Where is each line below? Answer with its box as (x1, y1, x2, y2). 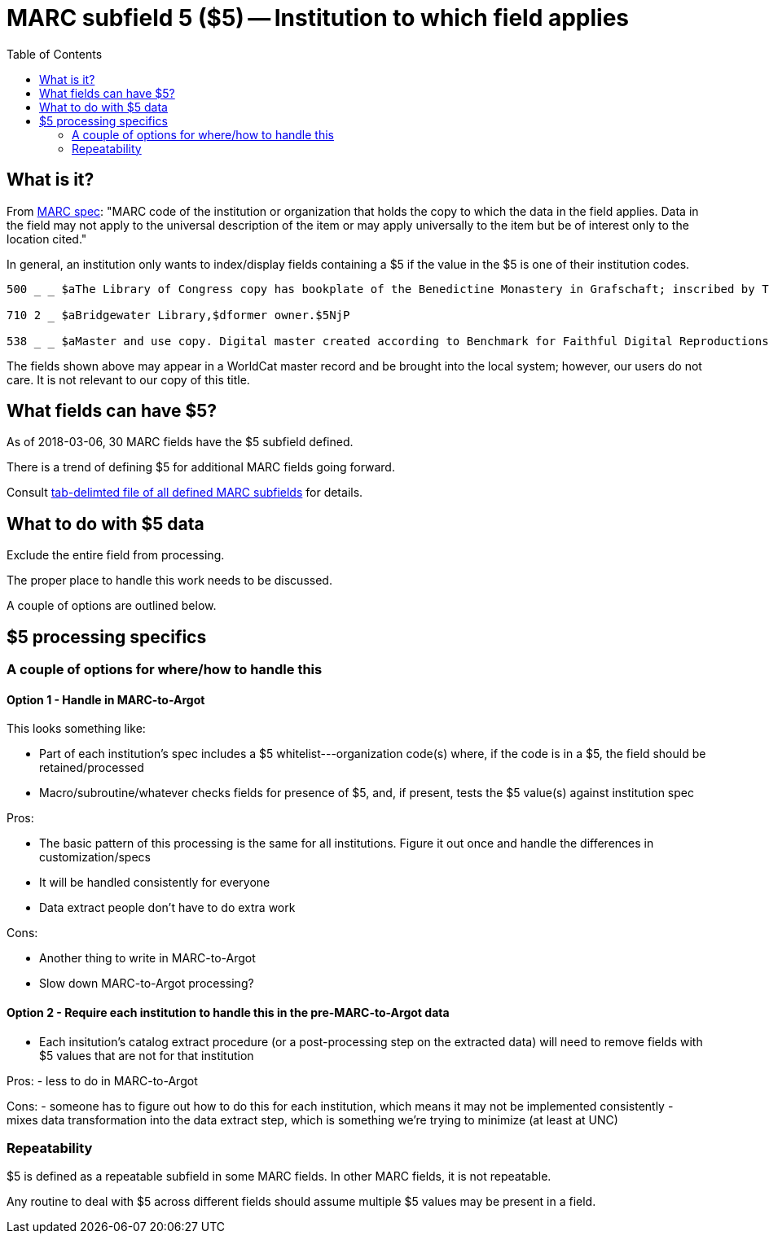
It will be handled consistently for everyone (39, 875, 270, 890)
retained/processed (39, 760, 144, 775)
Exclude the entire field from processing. (7, 548, 225, 563)
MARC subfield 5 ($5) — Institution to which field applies (7, 4, 630, 32)
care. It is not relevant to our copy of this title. (7, 372, 250, 387)
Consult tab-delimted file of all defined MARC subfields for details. (7, 485, 363, 500)
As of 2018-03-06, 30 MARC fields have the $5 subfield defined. (7, 435, 354, 449)
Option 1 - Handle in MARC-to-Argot (7, 692, 205, 707)
